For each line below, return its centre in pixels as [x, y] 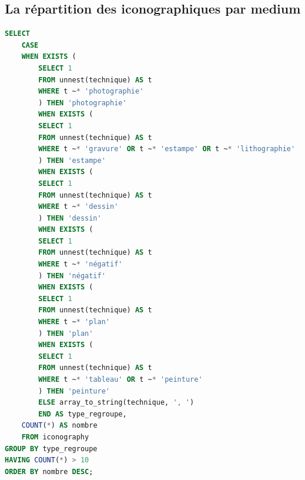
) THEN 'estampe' [72, 160]
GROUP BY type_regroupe [51, 449]
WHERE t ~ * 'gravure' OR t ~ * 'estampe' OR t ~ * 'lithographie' [167, 149]
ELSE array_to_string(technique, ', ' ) [116, 403]
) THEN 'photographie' [83, 103]
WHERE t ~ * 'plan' [74, 322]
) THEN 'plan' [66, 333]
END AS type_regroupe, [83, 414]
